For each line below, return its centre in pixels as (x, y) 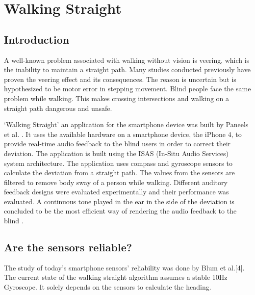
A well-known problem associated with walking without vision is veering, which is (127, 60)
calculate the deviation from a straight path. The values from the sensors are (119, 173)
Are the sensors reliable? (68, 247)
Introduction (37, 39)
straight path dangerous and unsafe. (58, 108)
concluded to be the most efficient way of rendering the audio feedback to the (120, 211)
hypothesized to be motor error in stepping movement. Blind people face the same (127, 89)
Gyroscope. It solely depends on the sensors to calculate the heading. (108, 287)
